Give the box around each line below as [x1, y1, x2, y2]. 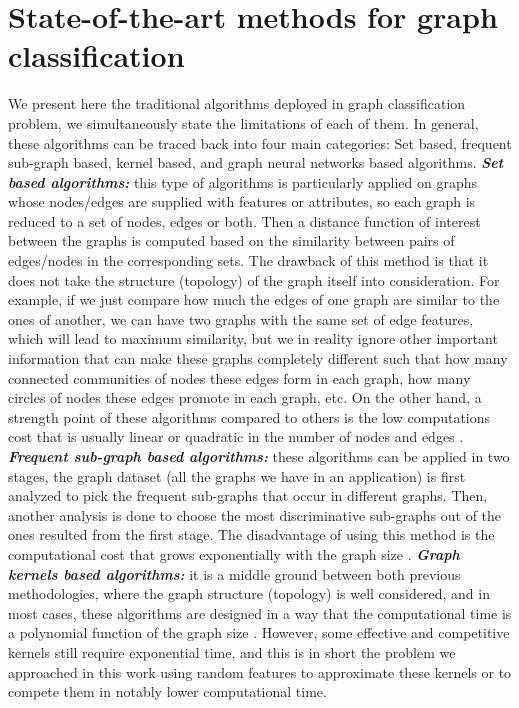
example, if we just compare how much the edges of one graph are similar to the [8, 289, 500, 310]
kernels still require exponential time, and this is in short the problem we [8, 641, 456, 662]
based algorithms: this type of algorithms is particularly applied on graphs [8, 171, 478, 192]
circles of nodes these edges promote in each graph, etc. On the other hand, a [8, 387, 482, 408]
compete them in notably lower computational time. [8, 681, 327, 702]
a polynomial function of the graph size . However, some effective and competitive [8, 622, 510, 643]
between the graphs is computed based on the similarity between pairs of [8, 230, 455, 251]
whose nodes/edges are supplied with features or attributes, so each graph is [8, 191, 476, 212]
